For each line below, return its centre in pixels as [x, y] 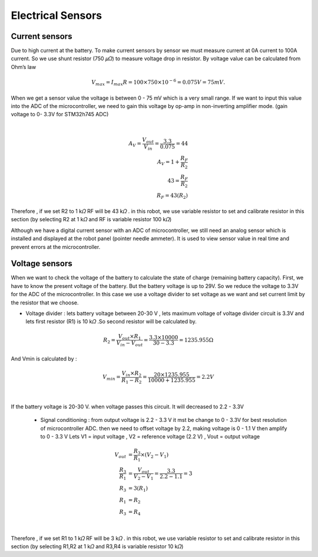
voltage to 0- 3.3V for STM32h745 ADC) [60, 114]
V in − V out [130, 344]
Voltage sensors [42, 263]
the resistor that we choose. [45, 302]
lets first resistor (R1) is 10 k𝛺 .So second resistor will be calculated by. [111, 322]
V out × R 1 [130, 337]
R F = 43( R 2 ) [173, 196]
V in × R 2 [132, 374]
